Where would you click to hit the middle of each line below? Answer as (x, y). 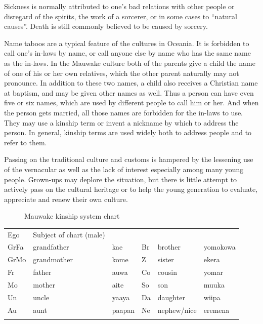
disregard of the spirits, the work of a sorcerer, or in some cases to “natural (121, 16)
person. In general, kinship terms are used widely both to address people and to (128, 132)
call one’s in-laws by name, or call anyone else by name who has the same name (127, 53)
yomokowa (220, 247)
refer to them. (26, 142)
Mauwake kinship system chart (72, 216)
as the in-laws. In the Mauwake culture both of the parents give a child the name (130, 63)
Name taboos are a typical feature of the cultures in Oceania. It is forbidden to (127, 43)
